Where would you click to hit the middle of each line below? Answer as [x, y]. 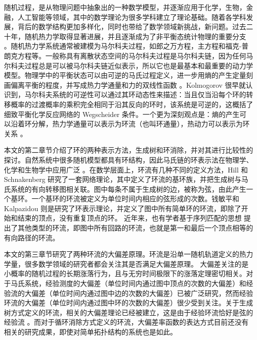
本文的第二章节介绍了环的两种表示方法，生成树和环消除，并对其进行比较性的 [128, 150]
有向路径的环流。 [32, 237]
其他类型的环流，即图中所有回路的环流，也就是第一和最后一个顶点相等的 [135, 228]
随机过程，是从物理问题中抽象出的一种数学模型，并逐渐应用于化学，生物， [125, 7]
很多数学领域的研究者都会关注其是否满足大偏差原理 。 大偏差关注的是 [136, 263]
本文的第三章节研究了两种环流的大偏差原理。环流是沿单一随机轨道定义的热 [125, 254]
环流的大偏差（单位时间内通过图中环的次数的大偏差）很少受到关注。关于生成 [128, 303]
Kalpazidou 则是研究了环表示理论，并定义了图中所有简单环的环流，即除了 [123, 208]
